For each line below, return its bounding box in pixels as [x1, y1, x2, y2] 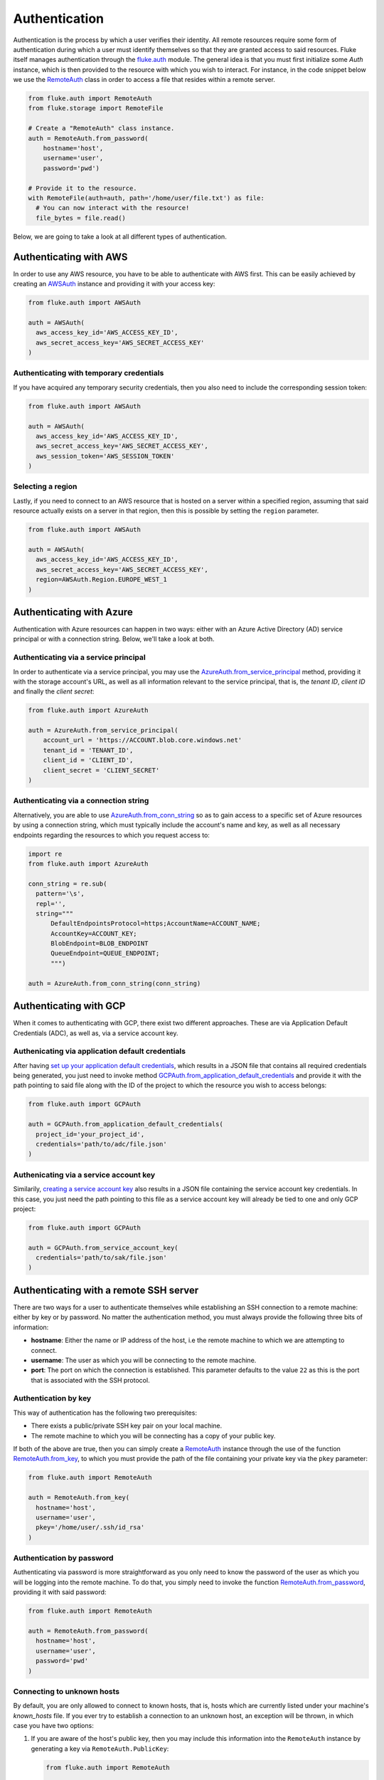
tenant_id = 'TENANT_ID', [43, 746, 134, 754]
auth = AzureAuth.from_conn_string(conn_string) [28, 979, 201, 988]
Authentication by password [13, 1553, 114, 1563]
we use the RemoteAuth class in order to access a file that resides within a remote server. [13, 75, 275, 84]
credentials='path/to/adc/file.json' [36, 1140, 167, 1148]
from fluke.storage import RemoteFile [28, 104, 164, 112]
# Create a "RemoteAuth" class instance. [28, 125, 175, 132]
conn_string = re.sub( [28, 879, 107, 888]
